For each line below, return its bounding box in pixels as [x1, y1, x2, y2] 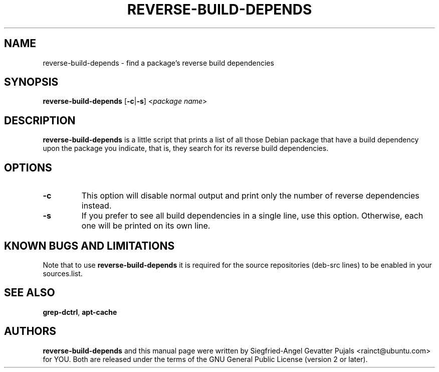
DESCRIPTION [4, 114, 76, 127]
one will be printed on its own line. [81, 221, 210, 231]
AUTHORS [4, 325, 57, 338]
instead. [81, 201, 112, 211]
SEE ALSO [4, 286, 55, 299]
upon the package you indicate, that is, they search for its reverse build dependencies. [43, 144, 329, 153]
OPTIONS [4, 161, 52, 174]
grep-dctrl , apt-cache [43, 307, 117, 316]
